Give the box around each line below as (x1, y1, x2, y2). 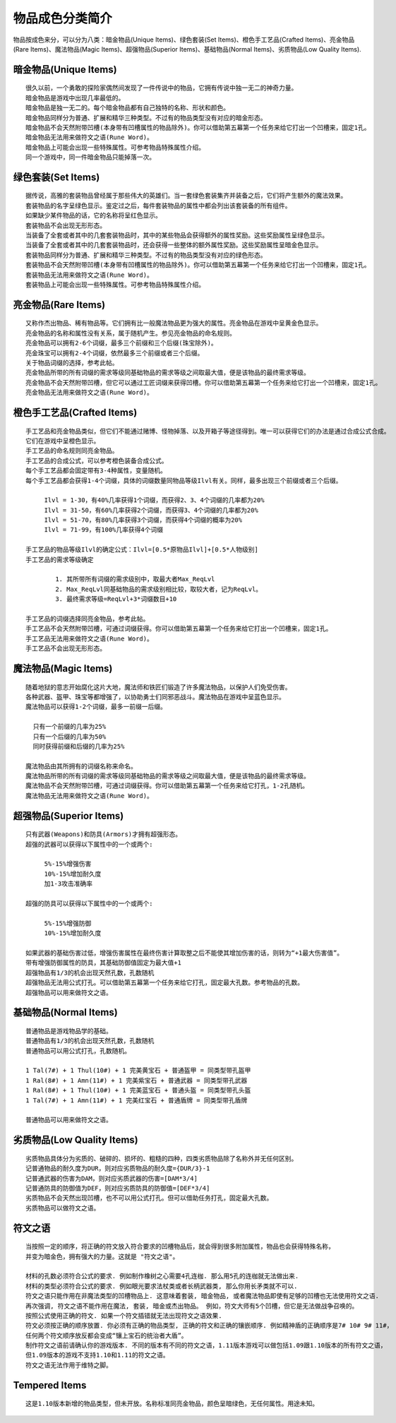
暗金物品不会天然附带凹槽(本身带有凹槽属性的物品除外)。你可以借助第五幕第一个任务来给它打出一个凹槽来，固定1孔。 (25, 124, 371, 131)
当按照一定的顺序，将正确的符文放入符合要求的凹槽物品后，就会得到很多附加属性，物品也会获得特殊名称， (25, 1243, 335, 1251)
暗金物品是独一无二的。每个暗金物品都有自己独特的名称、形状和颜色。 (25, 104, 229, 112)
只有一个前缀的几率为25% (32, 722, 107, 731)
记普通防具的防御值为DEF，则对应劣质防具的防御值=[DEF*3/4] (25, 1184, 210, 1192)
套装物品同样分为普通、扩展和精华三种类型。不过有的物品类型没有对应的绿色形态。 (25, 251, 267, 259)
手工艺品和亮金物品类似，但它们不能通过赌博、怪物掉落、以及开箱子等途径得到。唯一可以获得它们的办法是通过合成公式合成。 (25, 427, 390, 435)
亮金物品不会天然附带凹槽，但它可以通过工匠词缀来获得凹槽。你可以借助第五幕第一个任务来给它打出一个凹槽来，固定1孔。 (25, 379, 382, 386)
